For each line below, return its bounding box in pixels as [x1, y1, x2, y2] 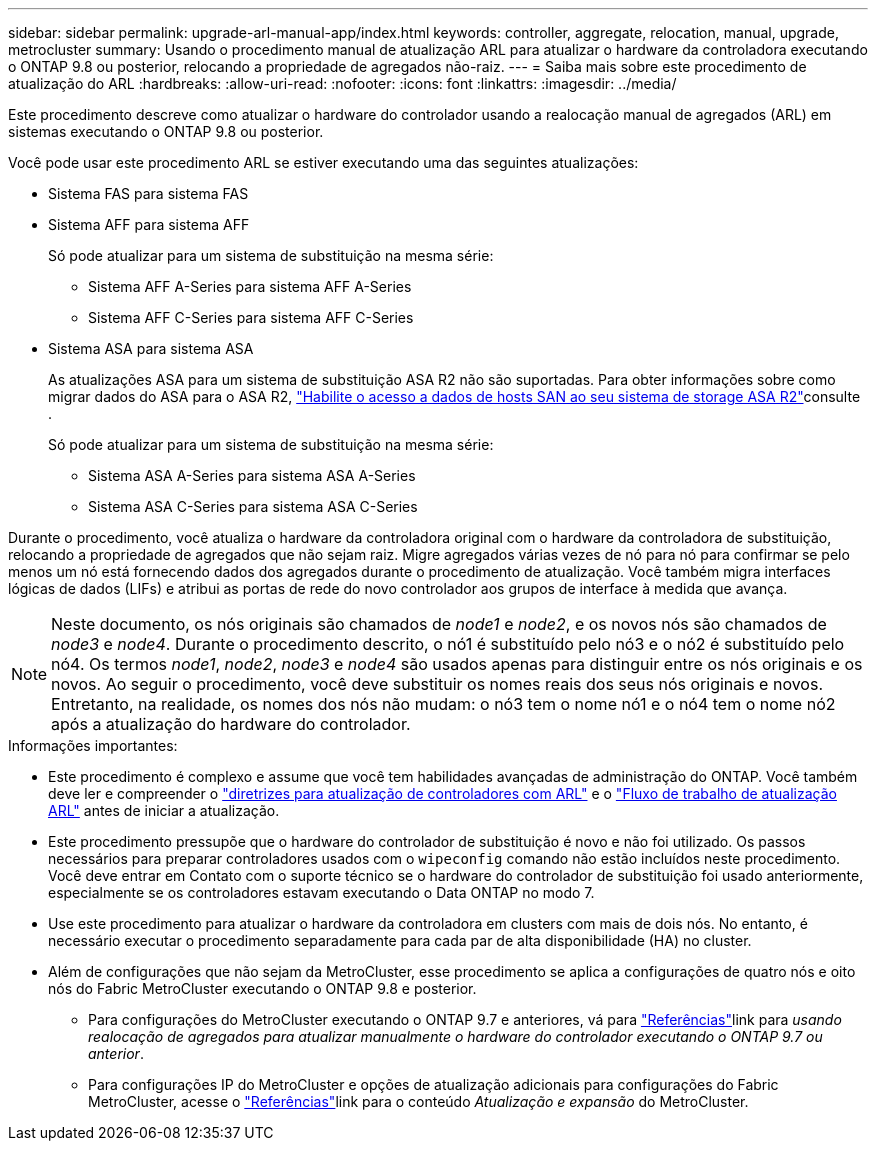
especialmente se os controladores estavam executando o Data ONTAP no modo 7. [48, 884, 595, 901]
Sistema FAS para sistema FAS [48, 185, 249, 202]
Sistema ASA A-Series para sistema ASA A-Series [88, 467, 416, 484]
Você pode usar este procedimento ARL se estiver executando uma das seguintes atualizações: [8, 154, 639, 171]
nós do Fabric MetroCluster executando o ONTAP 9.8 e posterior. [48, 980, 477, 997]
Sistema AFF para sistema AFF [48, 216, 250, 233]
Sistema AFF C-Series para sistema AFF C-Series [88, 309, 414, 326]
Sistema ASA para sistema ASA [48, 340, 254, 357]
